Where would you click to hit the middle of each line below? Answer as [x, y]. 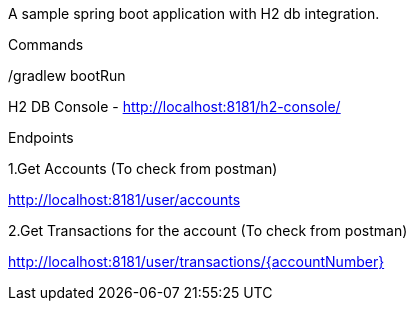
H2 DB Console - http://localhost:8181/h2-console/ [174, 106]
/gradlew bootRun [67, 75]
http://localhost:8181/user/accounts [124, 199]
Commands [46, 44]
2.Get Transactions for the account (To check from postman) [208, 230]
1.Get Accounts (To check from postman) [143, 168]
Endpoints [41, 137]
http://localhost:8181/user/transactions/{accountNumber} [196, 261]
